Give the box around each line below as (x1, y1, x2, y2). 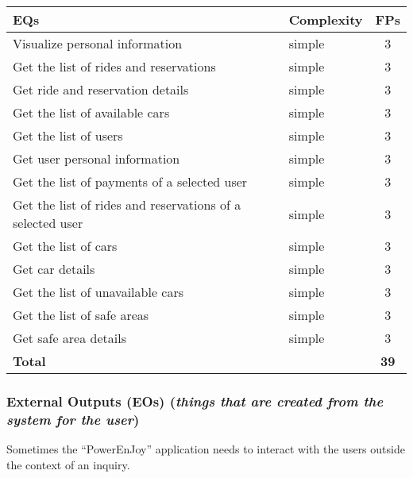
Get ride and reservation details (13, 80, 189, 98)
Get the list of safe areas (13, 306, 149, 324)
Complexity (288, 10, 363, 29)
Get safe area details (13, 329, 126, 347)
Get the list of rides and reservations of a (13, 195, 241, 214)
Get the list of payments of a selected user (13, 172, 248, 191)
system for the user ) (6, 409, 140, 429)
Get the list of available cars (13, 103, 170, 121)
